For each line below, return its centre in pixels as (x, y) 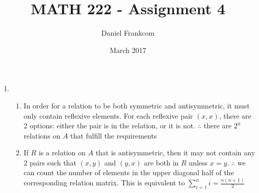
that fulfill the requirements (114, 135)
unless (198, 162)
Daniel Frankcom (128, 33)
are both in (161, 162)
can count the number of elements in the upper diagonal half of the (129, 172)
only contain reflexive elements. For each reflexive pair (108, 115)
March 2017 (128, 50)
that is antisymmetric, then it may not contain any (175, 153)
